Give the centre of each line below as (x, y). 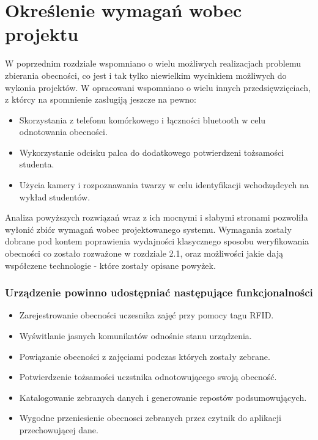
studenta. (37, 164)
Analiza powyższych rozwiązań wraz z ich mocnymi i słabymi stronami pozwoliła (157, 217)
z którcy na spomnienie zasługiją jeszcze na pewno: (101, 99)
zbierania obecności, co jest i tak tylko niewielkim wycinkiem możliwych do (146, 75)
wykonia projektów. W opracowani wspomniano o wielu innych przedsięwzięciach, (158, 87)
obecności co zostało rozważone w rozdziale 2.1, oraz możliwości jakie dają (144, 253)
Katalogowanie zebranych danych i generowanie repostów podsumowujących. (163, 397)
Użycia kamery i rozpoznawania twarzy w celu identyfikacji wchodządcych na (164, 185)
